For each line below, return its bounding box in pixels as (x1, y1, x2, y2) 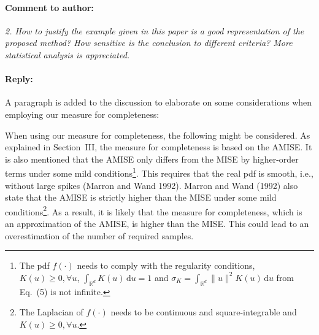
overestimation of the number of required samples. (5, 229, 194, 242)
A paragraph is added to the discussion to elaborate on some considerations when (5, 96, 312, 109)
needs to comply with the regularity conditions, (77, 259, 255, 272)
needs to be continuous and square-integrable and (110, 306, 297, 318)
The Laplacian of (19, 306, 83, 318)
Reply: (5, 72, 33, 85)
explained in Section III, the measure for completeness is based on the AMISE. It (5, 141, 312, 153)
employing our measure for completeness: (5, 107, 159, 120)
